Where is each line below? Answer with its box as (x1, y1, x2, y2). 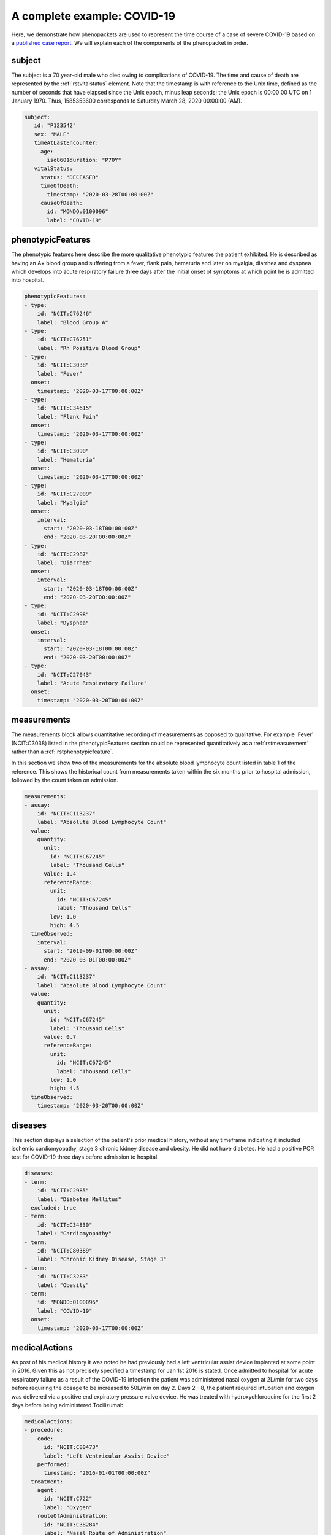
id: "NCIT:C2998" (37, 611, 89, 618)
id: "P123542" (34, 122, 77, 129)
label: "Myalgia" (37, 499, 89, 506)
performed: (37, 1461, 70, 1467)
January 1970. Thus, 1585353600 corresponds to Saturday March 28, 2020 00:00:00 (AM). (11, 97, 242, 104)
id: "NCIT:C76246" (37, 310, 93, 317)
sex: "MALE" (34, 131, 70, 138)
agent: (37, 1486, 57, 1494)
